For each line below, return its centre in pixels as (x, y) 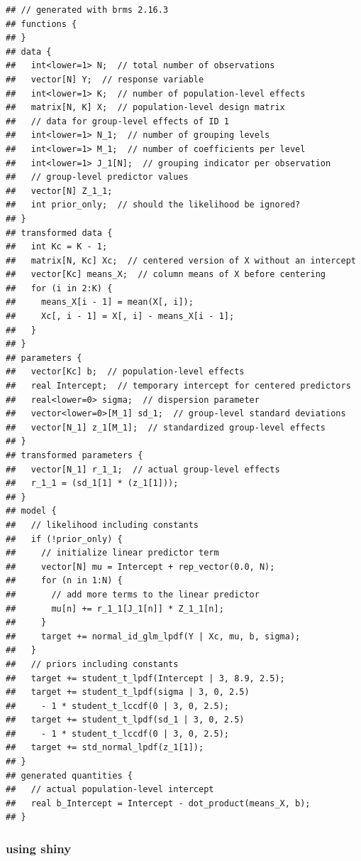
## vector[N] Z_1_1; (59, 191)
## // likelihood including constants (102, 525)
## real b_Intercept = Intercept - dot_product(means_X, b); (158, 803)
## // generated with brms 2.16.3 (87, 10)
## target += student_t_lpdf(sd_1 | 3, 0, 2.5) (125, 720)
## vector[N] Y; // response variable (105, 79)
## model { (31, 511)
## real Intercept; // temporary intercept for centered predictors (178, 386)
